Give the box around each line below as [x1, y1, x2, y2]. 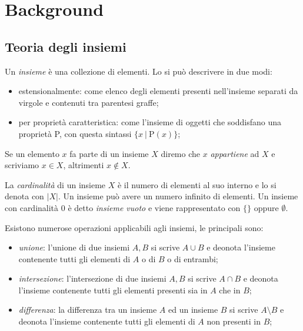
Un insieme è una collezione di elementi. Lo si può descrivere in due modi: [5, 65, 272, 77]
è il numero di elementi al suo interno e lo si [117, 178, 277, 190]
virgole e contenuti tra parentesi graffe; [18, 96, 159, 108]
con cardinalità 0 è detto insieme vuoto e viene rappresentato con [5, 201, 241, 213]
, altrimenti [63, 159, 104, 171]
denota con [5, 190, 44, 202]
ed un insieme [168, 303, 218, 316]
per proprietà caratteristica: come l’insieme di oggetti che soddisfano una [18, 116, 281, 128]
